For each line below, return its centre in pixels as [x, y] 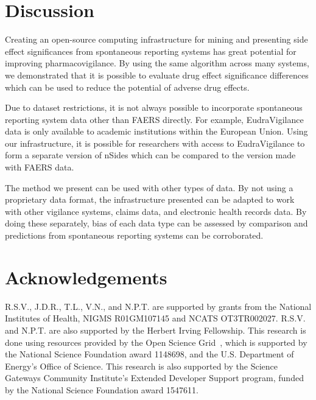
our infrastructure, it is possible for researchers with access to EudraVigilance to [155, 143]
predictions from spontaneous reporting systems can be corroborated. [134, 235]
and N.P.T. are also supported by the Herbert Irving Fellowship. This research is [156, 330]
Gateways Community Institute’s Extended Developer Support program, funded [154, 378]
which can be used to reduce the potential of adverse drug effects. [127, 87]
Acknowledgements [86, 277]
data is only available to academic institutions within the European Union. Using [156, 131]
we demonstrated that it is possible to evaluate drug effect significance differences [157, 75]
